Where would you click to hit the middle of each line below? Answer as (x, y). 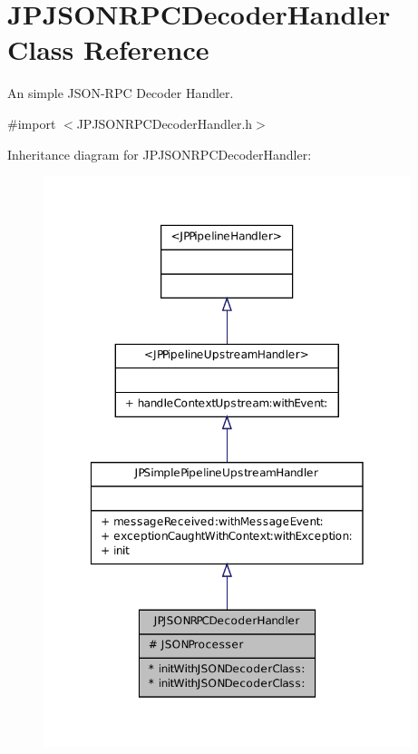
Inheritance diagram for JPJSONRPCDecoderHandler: (160, 154)
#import (32, 123)
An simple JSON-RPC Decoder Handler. (121, 93)
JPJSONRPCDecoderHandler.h (165, 123)
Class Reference (108, 49)
